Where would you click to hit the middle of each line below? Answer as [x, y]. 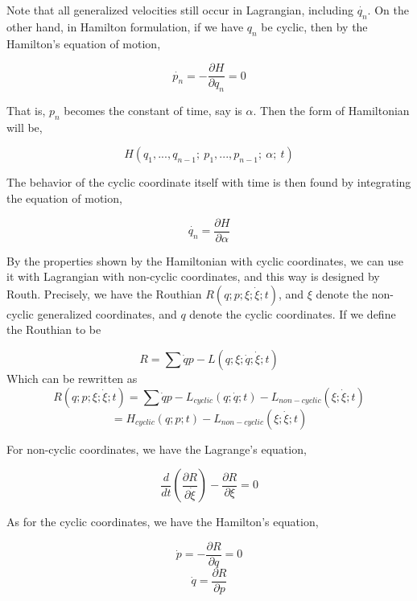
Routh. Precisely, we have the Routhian [104, 293]
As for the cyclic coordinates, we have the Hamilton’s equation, [163, 522]
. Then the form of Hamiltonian [331, 111]
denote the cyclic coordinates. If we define [293, 313]
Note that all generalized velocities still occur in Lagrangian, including [180, 10]
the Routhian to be [54, 329]
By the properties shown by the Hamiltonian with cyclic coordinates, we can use [205, 260]
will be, [25, 127]
